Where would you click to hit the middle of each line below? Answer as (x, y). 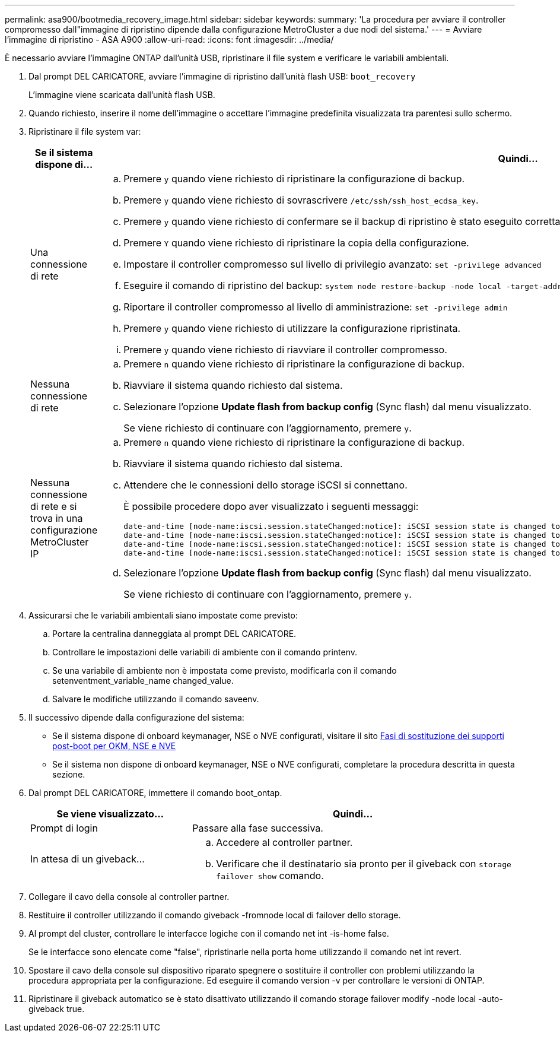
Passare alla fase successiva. (258, 828)
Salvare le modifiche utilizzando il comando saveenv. (156, 699)
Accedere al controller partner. (284, 842)
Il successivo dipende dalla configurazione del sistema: (136, 717)
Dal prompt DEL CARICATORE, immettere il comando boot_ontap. (155, 793)
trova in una (57, 518)
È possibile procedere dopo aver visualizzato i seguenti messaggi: (271, 506)
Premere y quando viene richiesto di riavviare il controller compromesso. (285, 350)
